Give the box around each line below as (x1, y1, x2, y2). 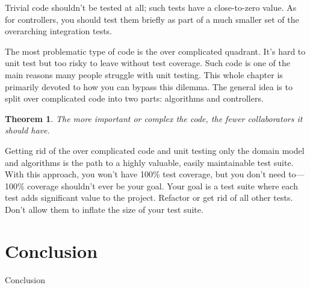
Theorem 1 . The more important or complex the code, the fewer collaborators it (5, 112, 303, 124)
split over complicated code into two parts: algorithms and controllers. (5, 92, 264, 105)
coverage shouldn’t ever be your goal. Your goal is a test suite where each (27, 179, 298, 192)
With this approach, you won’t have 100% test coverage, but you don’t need (5, 168, 286, 180)
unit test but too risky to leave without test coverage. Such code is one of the (5, 57, 291, 69)
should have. (5, 124, 50, 136)
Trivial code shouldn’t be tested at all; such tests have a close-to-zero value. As (5, 1, 297, 13)
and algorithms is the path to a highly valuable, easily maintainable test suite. (5, 156, 294, 168)
